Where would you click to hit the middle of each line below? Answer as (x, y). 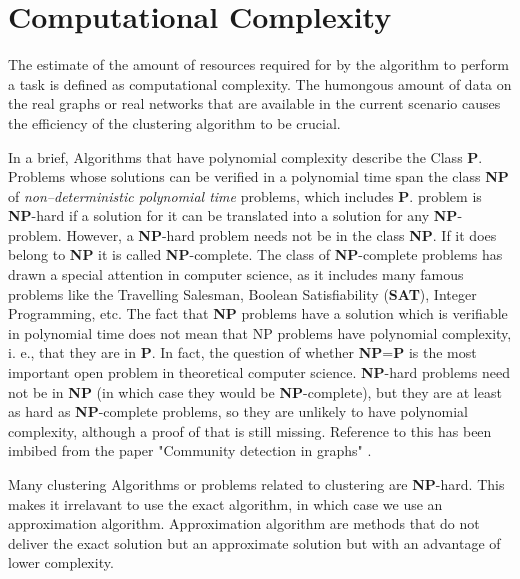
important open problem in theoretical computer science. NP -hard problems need (259, 372)
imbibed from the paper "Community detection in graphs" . (190, 450)
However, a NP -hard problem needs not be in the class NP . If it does (281, 234)
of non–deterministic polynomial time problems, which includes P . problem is (245, 195)
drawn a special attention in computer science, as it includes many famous (236, 274)
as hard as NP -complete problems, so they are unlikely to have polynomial (238, 411)
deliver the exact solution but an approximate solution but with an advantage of (254, 542)
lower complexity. (61, 562)
